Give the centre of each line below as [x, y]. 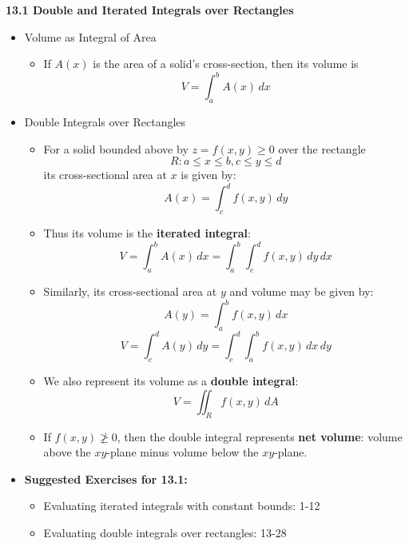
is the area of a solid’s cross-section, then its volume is [226, 64]
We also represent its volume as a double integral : [171, 381]
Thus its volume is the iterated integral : [147, 233]
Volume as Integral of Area [90, 36]
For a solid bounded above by [116, 148]
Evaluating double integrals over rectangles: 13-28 [165, 532]
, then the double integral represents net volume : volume [260, 436]
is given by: [208, 175]
